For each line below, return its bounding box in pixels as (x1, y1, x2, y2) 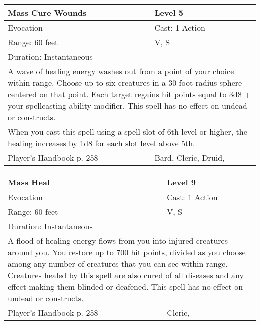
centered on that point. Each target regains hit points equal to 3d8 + (8, 88, 251, 100)
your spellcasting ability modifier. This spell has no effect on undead (8, 100, 247, 111)
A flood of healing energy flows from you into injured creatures (8, 235, 228, 246)
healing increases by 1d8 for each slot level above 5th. (8, 137, 195, 149)
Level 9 (167, 176, 196, 188)
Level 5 (154, 7, 183, 18)
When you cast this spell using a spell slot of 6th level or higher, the (8, 126, 247, 137)
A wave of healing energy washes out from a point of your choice (8, 65, 234, 77)
